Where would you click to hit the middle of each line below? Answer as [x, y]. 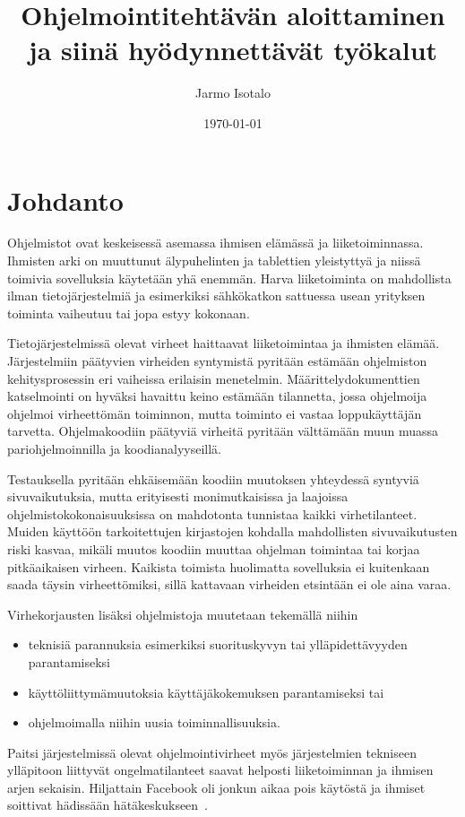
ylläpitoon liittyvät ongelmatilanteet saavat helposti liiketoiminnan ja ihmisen [220, 770]
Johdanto [65, 200]
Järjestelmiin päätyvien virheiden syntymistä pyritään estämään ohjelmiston [217, 361]
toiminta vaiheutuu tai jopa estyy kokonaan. [129, 313]
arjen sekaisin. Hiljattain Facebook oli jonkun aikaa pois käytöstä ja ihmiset [216, 787]
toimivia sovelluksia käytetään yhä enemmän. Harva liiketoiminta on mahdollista [229, 278]
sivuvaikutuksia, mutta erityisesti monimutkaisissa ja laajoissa [178, 496]
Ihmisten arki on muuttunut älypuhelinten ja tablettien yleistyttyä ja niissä [214, 261]
